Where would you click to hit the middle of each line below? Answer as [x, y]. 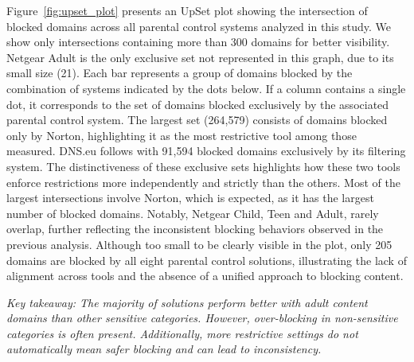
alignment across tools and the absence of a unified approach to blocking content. [205, 276]
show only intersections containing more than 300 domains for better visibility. [198, 42]
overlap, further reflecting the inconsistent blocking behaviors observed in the [195, 229]
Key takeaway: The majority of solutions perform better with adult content [187, 302]
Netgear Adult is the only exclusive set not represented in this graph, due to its [200, 57]
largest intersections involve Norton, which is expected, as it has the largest [190, 198]
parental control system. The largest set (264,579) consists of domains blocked [197, 120]
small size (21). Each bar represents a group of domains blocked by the [180, 73]
